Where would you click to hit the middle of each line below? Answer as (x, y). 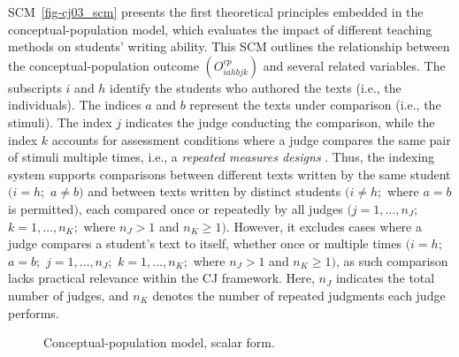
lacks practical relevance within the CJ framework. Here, (161, 278)
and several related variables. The (354, 65)
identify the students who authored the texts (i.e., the (256, 87)
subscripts (35, 87)
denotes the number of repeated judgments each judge (299, 295)
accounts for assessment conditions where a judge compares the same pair (251, 139)
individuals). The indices (75, 105)
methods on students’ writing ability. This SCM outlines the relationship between (229, 46)
